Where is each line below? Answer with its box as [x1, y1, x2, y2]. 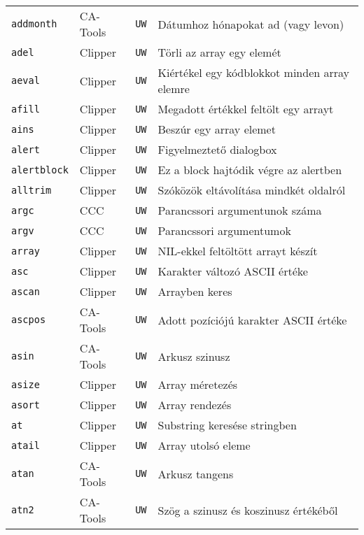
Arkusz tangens [157, 465, 234, 482]
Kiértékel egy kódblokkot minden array [157, 64, 350, 80]
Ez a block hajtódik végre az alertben [157, 162, 342, 178]
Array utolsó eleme [157, 437, 251, 453]
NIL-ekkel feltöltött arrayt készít [157, 243, 318, 259]
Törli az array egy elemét [157, 44, 281, 60]
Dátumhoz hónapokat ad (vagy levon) [157, 15, 344, 32]
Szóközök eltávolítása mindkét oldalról [157, 182, 346, 198]
